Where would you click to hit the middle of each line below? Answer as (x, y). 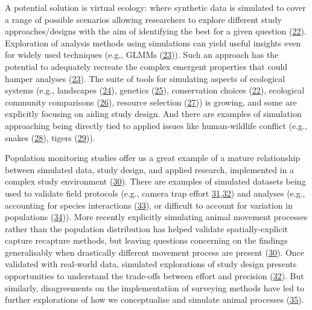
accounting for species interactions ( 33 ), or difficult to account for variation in (149, 205)
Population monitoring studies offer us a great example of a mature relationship (153, 158)
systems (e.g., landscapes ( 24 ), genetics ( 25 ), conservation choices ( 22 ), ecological (155, 90)
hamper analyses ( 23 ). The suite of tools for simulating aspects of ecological (145, 78)
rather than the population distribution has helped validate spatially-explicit (147, 228)
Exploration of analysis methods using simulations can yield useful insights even (153, 43)
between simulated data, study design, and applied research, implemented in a (150, 169)
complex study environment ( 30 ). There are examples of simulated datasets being (155, 181)
